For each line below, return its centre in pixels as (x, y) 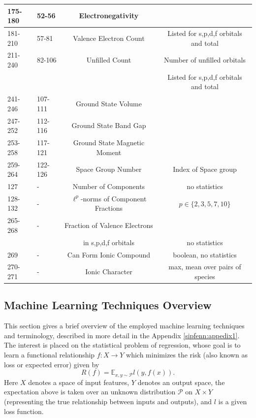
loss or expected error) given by (52, 364)
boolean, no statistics (205, 254)
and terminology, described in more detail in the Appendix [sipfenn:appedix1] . (122, 335)
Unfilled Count (109, 60)
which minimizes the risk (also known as (187, 355)
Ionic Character (109, 272)
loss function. (24, 411)
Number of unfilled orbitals (205, 60)
